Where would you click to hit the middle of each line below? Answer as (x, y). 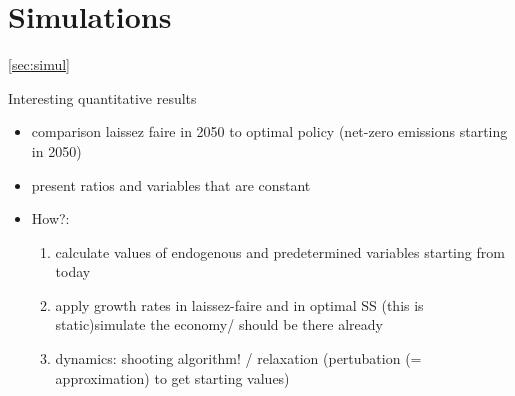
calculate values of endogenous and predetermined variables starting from (280, 251)
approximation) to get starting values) (172, 377)
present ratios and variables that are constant (171, 184)
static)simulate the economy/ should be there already (219, 324)
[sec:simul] (39, 64)
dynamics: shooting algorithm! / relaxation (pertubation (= (238, 358)
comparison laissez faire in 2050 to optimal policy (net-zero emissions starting (269, 131)
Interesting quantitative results (102, 97)
